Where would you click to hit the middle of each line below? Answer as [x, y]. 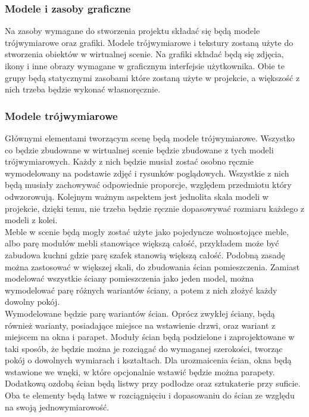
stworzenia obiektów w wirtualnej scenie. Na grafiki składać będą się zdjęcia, [144, 54]
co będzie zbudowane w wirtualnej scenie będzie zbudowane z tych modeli [139, 149]
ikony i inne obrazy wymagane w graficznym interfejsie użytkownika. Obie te [145, 66]
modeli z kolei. [31, 220]
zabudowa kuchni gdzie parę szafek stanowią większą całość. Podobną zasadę [145, 254]
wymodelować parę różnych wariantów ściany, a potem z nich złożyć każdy [141, 290]
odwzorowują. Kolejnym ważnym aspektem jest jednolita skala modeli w [137, 196]
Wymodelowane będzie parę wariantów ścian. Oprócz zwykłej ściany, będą [140, 313]
